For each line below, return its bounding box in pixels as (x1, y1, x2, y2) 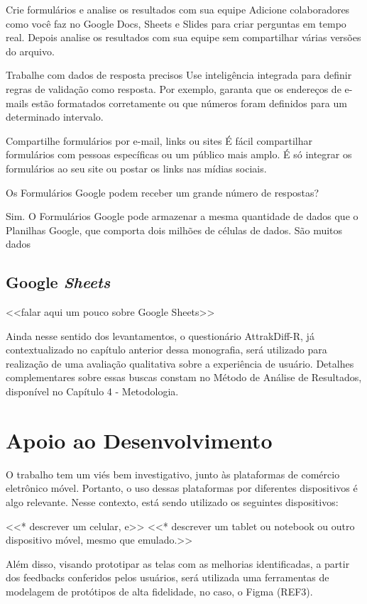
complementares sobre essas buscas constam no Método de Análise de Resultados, (6, 370, 362, 385)
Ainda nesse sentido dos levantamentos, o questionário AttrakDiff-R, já (6, 328, 314, 343)
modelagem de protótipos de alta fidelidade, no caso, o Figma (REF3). (6, 583, 313, 598)
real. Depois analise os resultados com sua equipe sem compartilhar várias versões (6, 30, 361, 45)
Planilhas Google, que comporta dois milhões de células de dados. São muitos (6, 222, 343, 237)
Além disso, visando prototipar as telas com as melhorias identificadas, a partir (6, 556, 350, 571)
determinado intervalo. (6, 109, 104, 124)
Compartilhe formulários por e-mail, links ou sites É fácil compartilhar (6, 133, 313, 148)
